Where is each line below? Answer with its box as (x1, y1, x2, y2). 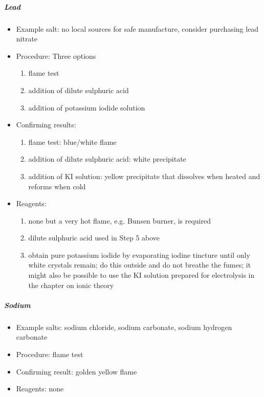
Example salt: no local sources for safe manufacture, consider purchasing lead (16, 23, 259, 34)
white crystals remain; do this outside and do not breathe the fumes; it (28, 259, 251, 270)
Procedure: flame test (16, 349, 83, 359)
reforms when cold (28, 181, 86, 191)
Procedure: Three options (16, 50, 96, 61)
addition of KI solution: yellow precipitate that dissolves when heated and (28, 170, 260, 181)
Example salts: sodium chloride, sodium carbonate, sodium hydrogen (16, 321, 232, 332)
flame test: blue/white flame (28, 136, 117, 147)
